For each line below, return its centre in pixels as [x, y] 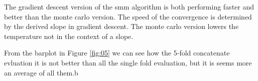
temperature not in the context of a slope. [69, 36]
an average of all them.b [41, 72]
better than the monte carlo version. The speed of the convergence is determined [128, 16]
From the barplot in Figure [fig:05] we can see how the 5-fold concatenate [117, 53]
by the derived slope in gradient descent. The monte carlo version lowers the [121, 26]
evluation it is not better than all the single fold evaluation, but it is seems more [128, 62]
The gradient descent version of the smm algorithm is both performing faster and [129, 6]
